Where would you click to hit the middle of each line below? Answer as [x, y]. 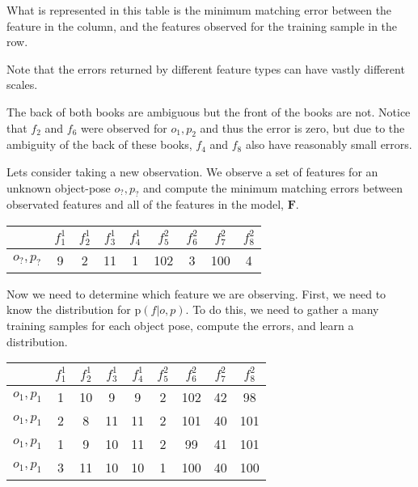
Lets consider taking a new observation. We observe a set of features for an [192, 171]
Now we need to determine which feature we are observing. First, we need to [196, 293]
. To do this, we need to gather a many [282, 309]
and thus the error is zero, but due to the [302, 127]
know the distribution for [69, 309]
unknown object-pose [59, 187]
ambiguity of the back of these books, [99, 144]
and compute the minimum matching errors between [273, 187]
